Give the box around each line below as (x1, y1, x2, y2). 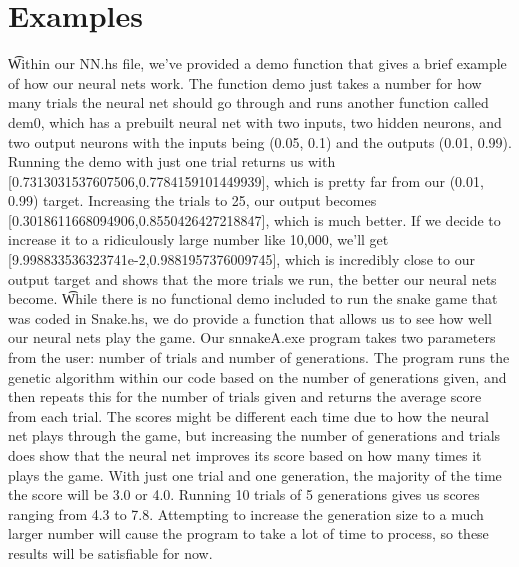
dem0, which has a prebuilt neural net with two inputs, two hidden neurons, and (8, 111, 502, 132)
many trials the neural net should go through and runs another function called (8, 92, 489, 113)
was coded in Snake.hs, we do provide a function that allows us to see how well (8, 307, 492, 328)
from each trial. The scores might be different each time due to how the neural (8, 405, 489, 426)
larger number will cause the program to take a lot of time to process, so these (8, 523, 489, 544)
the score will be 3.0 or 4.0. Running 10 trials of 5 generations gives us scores (8, 484, 480, 505)
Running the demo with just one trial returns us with (8, 151, 336, 172)
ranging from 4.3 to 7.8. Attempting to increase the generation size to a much (8, 503, 484, 524)
